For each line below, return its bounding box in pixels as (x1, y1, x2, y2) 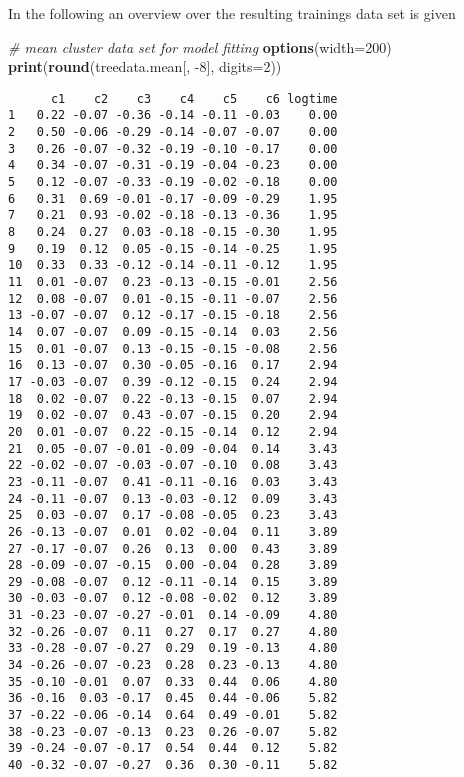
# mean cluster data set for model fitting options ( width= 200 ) (8, 36, 392, 57)
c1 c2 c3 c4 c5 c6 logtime (50, 91, 338, 106)
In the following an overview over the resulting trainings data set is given (8, 3, 456, 23)
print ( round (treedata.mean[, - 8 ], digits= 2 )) (8, 56, 282, 77)
